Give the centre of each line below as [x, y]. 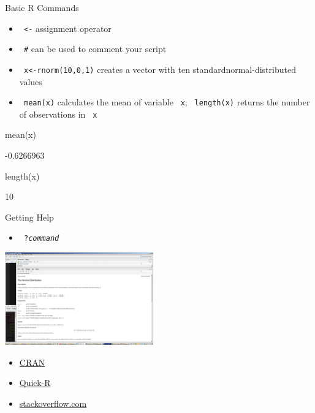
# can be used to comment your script [95, 49]
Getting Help [29, 217]
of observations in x [58, 114]
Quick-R [35, 383]
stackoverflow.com [53, 404]
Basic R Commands [42, 7]
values [31, 81]
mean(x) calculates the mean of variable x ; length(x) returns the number [167, 102]
